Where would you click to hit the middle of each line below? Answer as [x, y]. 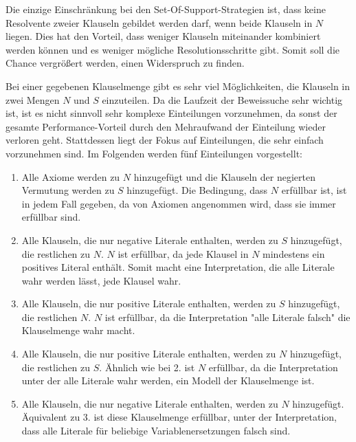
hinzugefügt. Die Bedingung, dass [197, 190]
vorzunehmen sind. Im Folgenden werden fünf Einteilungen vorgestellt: [154, 153]
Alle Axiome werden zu [71, 176]
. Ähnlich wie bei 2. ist [147, 367]
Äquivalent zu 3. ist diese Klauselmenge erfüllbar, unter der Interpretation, [179, 417]
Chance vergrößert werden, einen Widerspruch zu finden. [125, 63]
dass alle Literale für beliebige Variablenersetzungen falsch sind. [156, 431]
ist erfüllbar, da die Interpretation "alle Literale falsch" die [227, 317]
